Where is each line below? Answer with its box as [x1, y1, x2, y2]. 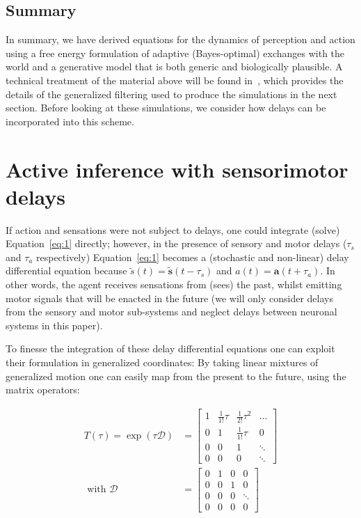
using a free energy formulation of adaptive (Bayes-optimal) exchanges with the [6, 45, 345, 60]
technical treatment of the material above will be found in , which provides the [6, 72, 344, 87]
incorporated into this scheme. [6, 113, 134, 128]
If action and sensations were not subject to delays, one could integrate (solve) [6, 222, 340, 237]
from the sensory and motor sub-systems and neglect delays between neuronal [6, 304, 337, 319]
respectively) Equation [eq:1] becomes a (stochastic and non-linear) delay [35, 249, 349, 264]
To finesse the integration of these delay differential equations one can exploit [6, 341, 335, 356]
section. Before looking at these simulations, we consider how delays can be [6, 100, 326, 115]
